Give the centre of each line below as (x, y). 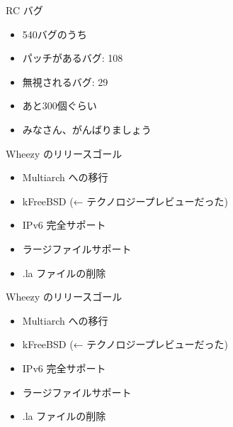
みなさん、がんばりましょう (87, 129)
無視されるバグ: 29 (65, 81)
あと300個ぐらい (59, 106)
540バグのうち (55, 34)
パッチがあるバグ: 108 (73, 58)
